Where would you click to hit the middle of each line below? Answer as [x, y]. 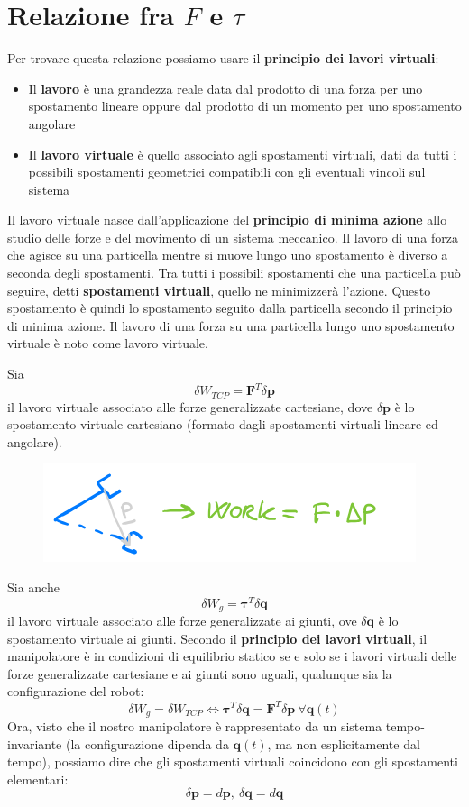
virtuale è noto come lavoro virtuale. [108, 343]
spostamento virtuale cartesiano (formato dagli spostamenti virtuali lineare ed [223, 424]
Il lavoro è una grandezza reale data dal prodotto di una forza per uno [225, 88]
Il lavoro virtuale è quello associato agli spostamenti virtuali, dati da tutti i [243, 154]
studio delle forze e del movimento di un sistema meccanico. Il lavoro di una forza [233, 237]
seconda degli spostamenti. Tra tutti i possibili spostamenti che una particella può [234, 273]
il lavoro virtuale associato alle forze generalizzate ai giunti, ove [182, 621]
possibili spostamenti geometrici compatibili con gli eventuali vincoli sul [227, 172]
